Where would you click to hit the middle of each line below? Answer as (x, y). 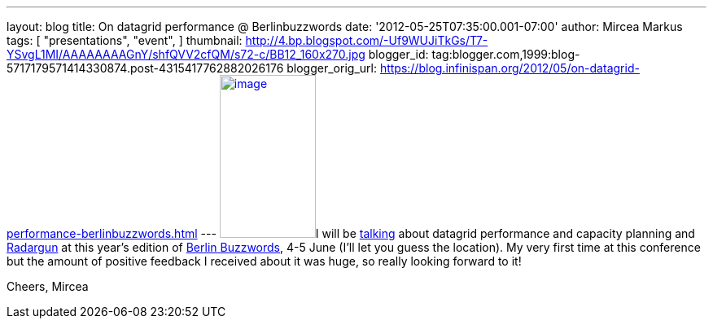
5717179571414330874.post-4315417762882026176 (145, 68)
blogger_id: (398, 54)
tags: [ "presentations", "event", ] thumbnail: (125, 40)
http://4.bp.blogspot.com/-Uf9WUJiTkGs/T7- (367, 40)
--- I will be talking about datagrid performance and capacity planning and (448, 233)
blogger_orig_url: (332, 68)
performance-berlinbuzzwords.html (102, 233)
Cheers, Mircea (48, 286)
